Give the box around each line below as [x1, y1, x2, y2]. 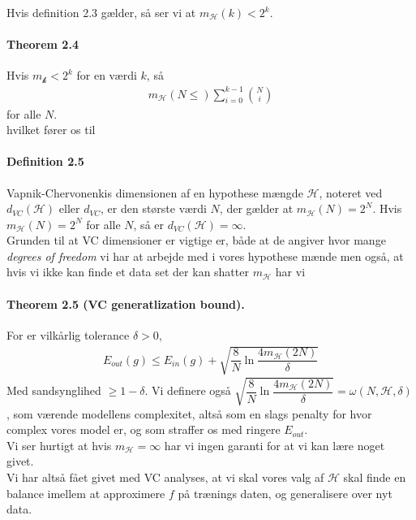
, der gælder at [219, 200, 294, 217]
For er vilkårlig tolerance [6, 326, 130, 343]
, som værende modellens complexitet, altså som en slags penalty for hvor [6, 405, 372, 422]
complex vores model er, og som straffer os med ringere [6, 421, 281, 438]
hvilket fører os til [6, 121, 96, 138]
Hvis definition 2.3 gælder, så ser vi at [6, 4, 196, 20]
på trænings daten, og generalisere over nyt [178, 484, 392, 501]
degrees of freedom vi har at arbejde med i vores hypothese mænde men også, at [6, 247, 404, 264]
